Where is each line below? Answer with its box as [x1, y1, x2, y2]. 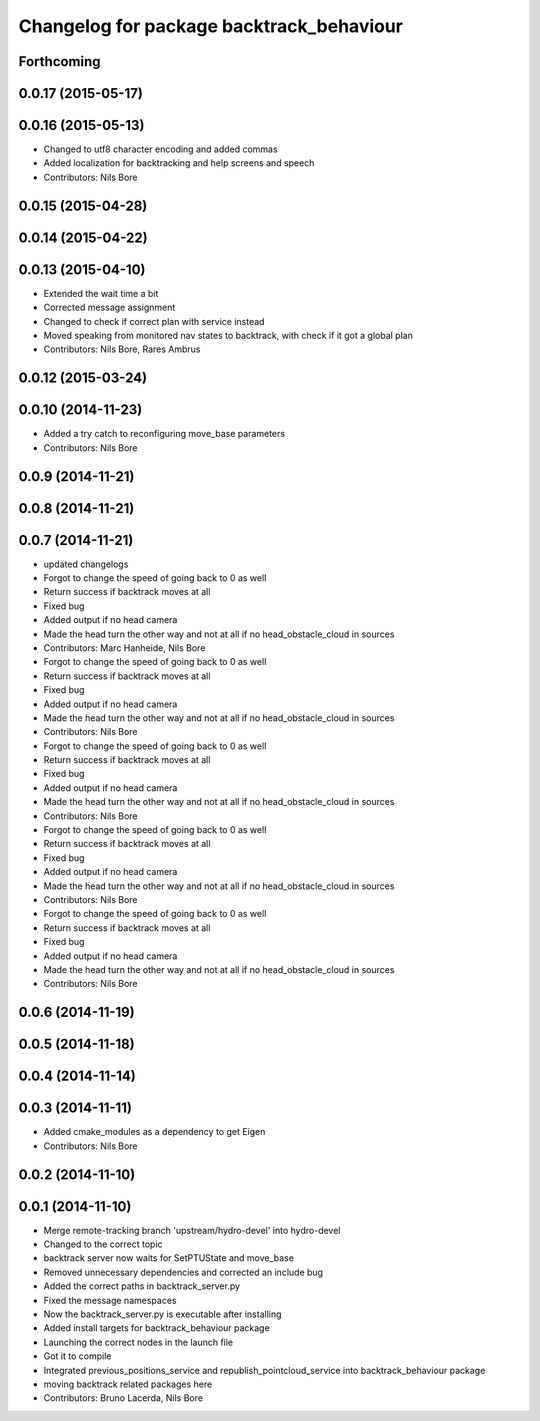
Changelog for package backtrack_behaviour [18, 15, 404, 37]
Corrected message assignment [43, 301, 176, 314]
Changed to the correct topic [43, 1238, 164, 1250]
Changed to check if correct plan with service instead [43, 315, 265, 327]
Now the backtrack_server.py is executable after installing [43, 1308, 282, 1320]
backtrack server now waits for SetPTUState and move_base [43, 1252, 295, 1264]
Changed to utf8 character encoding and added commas [43, 143, 279, 155]
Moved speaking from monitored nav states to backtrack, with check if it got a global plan [43, 329, 414, 341]
